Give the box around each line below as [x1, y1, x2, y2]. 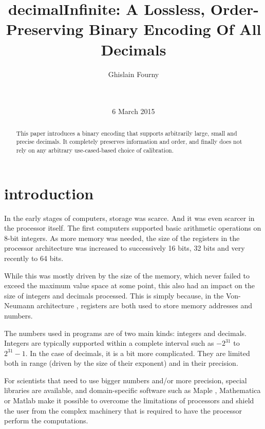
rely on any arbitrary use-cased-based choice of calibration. [16, 145, 174, 154]
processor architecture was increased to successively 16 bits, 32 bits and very [4, 243, 245, 253]
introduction [4, 182, 94, 203]
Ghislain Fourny [108, 68, 159, 79]
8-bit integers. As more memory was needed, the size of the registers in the [4, 232, 240, 243]
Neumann [4, 300, 34, 311]
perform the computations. [4, 415, 88, 426]
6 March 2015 [112, 106, 155, 117]
